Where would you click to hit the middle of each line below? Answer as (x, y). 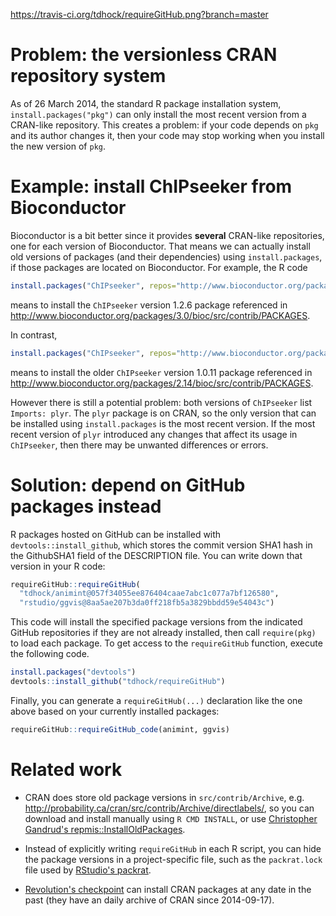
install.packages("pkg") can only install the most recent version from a (158, 114)
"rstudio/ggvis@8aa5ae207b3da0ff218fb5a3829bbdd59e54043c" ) (147, 603)
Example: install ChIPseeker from (151, 186)
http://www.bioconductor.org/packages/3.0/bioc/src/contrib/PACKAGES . (160, 315)
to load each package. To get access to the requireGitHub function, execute (166, 643)
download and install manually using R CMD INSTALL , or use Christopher (171, 818)
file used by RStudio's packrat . (88, 870)
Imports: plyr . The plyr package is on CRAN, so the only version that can (163, 413)
